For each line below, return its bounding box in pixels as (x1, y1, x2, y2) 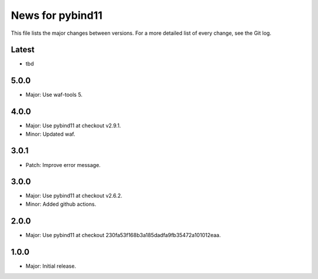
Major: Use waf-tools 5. (25, 91, 82, 99)
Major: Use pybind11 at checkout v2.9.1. (25, 122, 121, 129)
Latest (11, 45, 35, 55)
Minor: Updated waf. (25, 130, 76, 137)
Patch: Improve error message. (25, 161, 101, 168)
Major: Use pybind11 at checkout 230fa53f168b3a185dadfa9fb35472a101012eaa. (25, 231, 221, 238)
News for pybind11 (11, 9, 103, 22)
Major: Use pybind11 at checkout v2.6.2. (25, 192, 123, 199)
